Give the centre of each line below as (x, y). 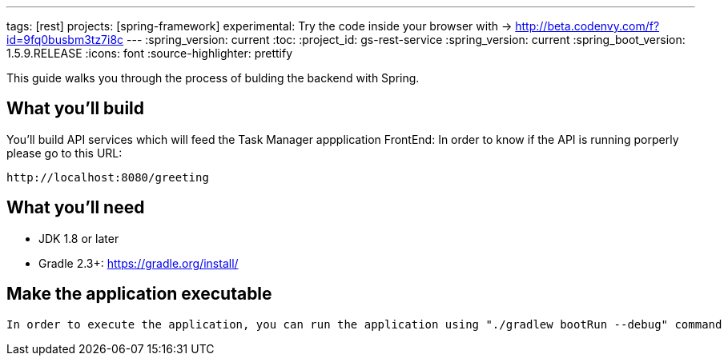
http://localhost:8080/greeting (108, 177)
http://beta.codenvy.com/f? (587, 26)
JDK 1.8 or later (79, 238)
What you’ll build (76, 109)
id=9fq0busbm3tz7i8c (65, 40)
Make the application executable (139, 294)
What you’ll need (76, 208)
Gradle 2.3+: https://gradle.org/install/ (139, 263)
